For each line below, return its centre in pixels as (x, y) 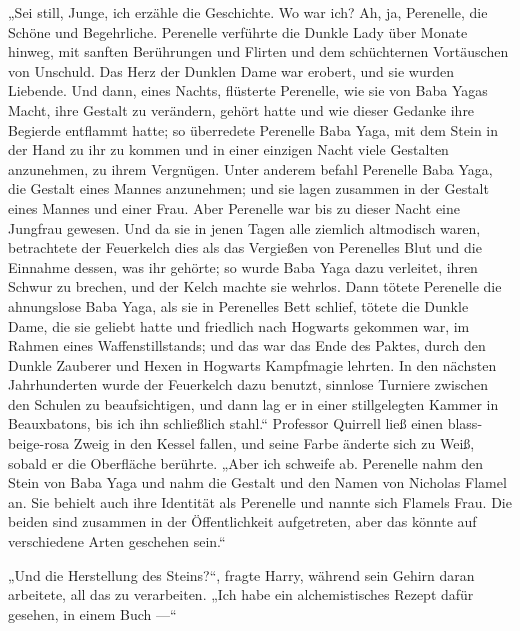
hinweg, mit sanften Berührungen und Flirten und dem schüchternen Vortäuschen (258, 51)
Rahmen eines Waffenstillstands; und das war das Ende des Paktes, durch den (247, 345)
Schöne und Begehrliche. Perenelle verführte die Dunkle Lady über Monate (238, 31)
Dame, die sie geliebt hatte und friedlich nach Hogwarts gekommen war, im (239, 325)
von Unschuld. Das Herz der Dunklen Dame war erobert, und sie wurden (231, 70)
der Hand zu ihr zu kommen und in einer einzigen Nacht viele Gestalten (228, 149)
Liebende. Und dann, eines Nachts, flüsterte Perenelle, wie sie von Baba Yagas (248, 90)
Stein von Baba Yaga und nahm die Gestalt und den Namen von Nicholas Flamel (257, 482)
